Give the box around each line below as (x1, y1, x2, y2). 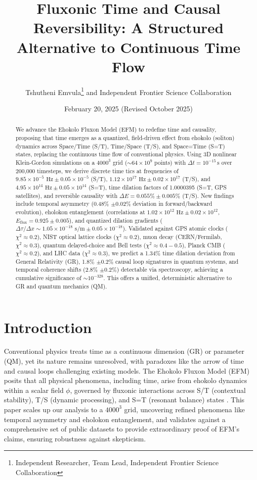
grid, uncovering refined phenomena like (124, 404, 245, 414)
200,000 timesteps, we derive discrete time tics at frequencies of (15, 166, 179, 175)
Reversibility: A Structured (33, 17, 224, 38)
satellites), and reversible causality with (15, 191, 118, 199)
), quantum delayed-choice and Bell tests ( (37, 240, 146, 249)
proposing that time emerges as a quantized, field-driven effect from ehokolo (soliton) (15, 133, 235, 142)
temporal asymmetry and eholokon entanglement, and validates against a (4, 414, 226, 424)
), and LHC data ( (37, 249, 85, 257)
